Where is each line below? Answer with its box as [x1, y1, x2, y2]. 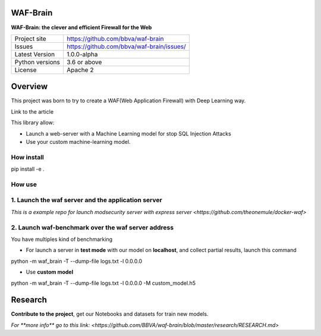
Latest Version [14, 50, 55, 58]
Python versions [14, 58, 61, 66]
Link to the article [11, 108, 53, 115]
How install [11, 153, 45, 161]
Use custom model [26, 268, 74, 276]
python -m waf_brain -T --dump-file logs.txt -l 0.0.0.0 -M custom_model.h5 [11, 280, 196, 287]
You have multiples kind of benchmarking [11, 235, 113, 243]
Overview [11, 81, 48, 92]
